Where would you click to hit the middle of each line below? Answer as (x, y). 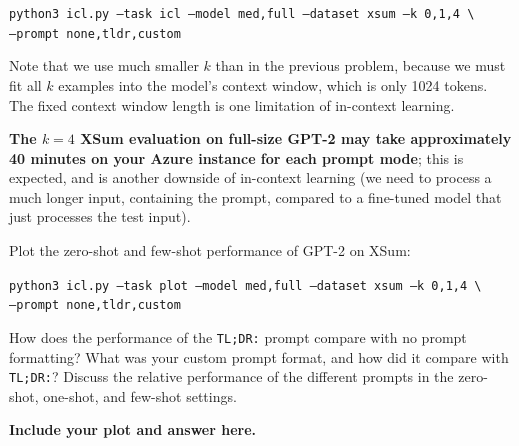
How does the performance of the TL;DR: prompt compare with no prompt (238, 336)
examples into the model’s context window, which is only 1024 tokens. (273, 84)
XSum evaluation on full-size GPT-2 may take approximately (296, 138)
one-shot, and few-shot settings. (140, 395)
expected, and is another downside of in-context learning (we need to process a (250, 177)
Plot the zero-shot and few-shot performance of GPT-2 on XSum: (210, 250)
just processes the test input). (100, 216)
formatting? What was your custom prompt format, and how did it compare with (259, 356)
